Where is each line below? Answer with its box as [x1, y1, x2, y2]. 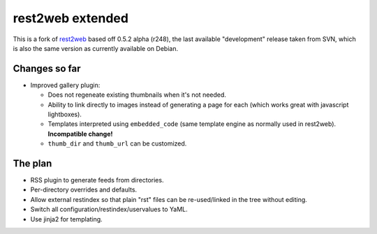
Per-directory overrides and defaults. [30, 185, 138, 194]
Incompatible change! [47, 130, 113, 138]
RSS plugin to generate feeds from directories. [30, 176, 164, 185]
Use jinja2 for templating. [30, 214, 103, 223]
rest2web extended [13, 10, 129, 26]
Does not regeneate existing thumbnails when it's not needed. [47, 91, 227, 99]
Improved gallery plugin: [30, 81, 101, 89]
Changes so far [13, 63, 81, 75]
